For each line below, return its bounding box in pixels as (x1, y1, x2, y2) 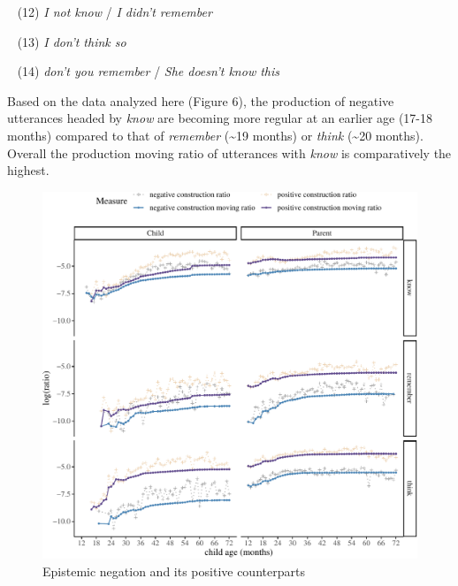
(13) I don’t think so (17, 32, 126, 50)
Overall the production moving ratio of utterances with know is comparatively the (7, 143, 452, 162)
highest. (7, 161, 50, 179)
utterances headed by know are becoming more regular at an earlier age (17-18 (7, 109, 433, 127)
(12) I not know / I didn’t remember (17, 3, 212, 20)
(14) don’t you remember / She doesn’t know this (17, 62, 280, 80)
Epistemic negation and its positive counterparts (42, 561, 305, 580)
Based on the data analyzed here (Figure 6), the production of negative (7, 91, 394, 110)
